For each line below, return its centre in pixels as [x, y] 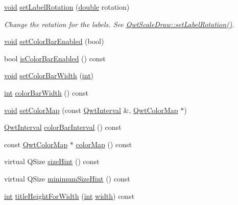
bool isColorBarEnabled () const [55, 58]
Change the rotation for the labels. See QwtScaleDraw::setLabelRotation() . [119, 24]
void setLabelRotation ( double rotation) [67, 7]
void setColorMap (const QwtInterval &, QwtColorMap [91, 110]
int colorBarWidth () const [46, 92]
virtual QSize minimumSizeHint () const [67, 178]
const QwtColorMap [36, 144]
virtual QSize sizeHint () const [52, 161]
